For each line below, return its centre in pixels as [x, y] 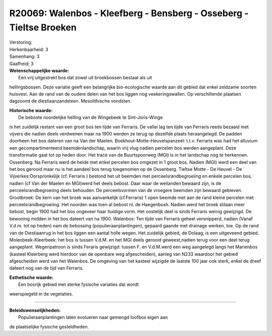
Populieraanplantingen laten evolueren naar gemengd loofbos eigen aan [93, 317]
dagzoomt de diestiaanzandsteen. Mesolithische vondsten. [71, 101]
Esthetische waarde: [31, 277]
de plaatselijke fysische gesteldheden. [49, 326]
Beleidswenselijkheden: [35, 310]
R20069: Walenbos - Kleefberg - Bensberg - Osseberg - [129, 13]
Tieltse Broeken [43, 27]
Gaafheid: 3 [21, 64]
